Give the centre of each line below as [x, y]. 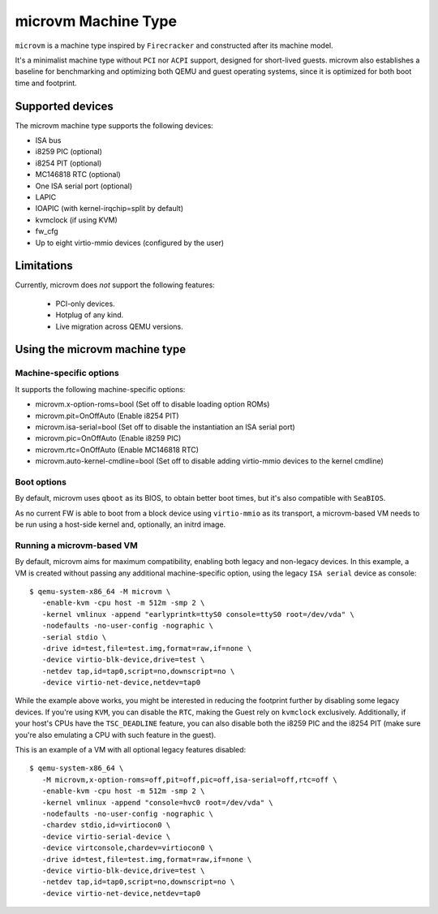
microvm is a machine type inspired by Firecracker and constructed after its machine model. [174, 45]
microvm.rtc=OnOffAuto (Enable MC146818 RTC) [117, 450]
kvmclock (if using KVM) [76, 220]
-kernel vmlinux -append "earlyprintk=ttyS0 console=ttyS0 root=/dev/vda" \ [198, 614]
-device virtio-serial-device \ [106, 836]
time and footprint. [46, 83]
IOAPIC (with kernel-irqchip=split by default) [109, 209]
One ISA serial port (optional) [84, 186]
